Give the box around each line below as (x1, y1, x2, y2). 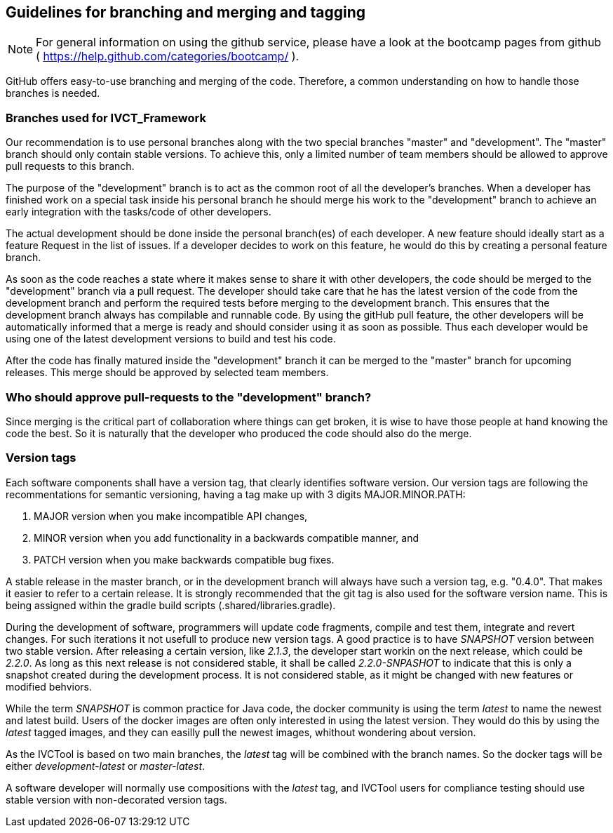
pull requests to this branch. (6, 160, 135, 173)
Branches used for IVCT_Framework (6, 110, 206, 125)
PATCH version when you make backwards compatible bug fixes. (34, 553, 335, 566)
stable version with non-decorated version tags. (6, 793, 227, 806)
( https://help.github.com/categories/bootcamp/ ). (36, 49, 299, 64)
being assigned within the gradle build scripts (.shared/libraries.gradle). (6, 599, 336, 611)
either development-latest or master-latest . (6, 759, 206, 772)
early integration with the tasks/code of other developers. (6, 206, 271, 218)
